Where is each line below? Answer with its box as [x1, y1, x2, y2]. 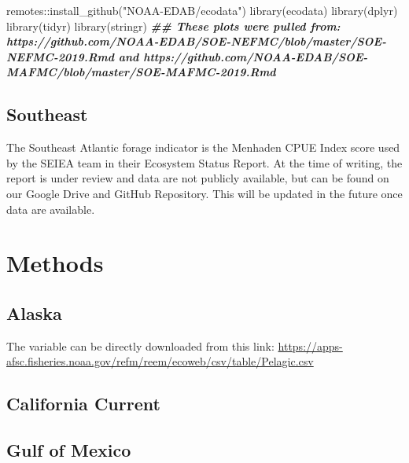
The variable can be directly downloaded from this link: [6, 337, 275, 354]
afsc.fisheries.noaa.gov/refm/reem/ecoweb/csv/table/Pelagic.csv [6, 353, 314, 369]
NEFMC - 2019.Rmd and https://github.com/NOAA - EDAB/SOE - [6, 48, 368, 64]
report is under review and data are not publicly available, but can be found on [6, 170, 389, 186]
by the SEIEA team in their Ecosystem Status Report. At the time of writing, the [6, 154, 403, 171]
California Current [6, 391, 160, 416]
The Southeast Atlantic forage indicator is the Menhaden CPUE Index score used [6, 139, 400, 156]
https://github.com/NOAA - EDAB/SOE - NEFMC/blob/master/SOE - [6, 33, 386, 50]
